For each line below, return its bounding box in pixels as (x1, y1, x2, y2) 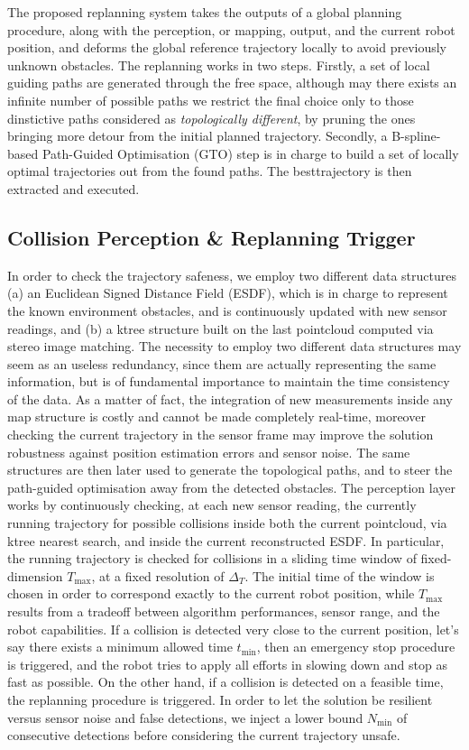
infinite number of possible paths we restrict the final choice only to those (7, 90, 414, 109)
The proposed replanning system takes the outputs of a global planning (7, 3, 402, 21)
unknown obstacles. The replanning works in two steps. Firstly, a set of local (7, 55, 430, 74)
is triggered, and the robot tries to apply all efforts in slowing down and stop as (7, 654, 447, 673)
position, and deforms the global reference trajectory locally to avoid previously (7, 38, 447, 57)
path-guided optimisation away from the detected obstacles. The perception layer (7, 477, 455, 496)
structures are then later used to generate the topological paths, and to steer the (7, 460, 453, 479)
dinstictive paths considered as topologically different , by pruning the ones (7, 108, 416, 127)
